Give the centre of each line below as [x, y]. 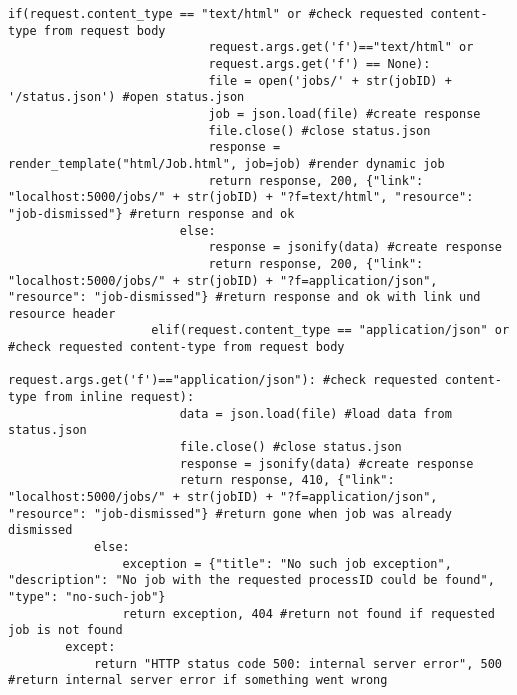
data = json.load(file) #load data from [315, 413]
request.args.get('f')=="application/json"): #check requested [223, 380]
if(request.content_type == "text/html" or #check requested [216, 14]
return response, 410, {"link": [287, 480]
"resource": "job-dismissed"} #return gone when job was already [230, 513]
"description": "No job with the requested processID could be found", [251, 580]
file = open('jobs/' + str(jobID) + [330, 80]
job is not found [65, 630]
